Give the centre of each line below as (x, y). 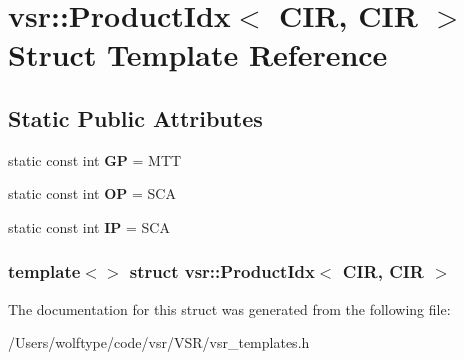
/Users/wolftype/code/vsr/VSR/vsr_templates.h (159, 342)
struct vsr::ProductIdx (222, 271)
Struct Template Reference (198, 54)
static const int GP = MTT (95, 159)
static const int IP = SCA (89, 226)
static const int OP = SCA (92, 193)
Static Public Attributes (135, 117)
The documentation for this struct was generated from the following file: (229, 308)
